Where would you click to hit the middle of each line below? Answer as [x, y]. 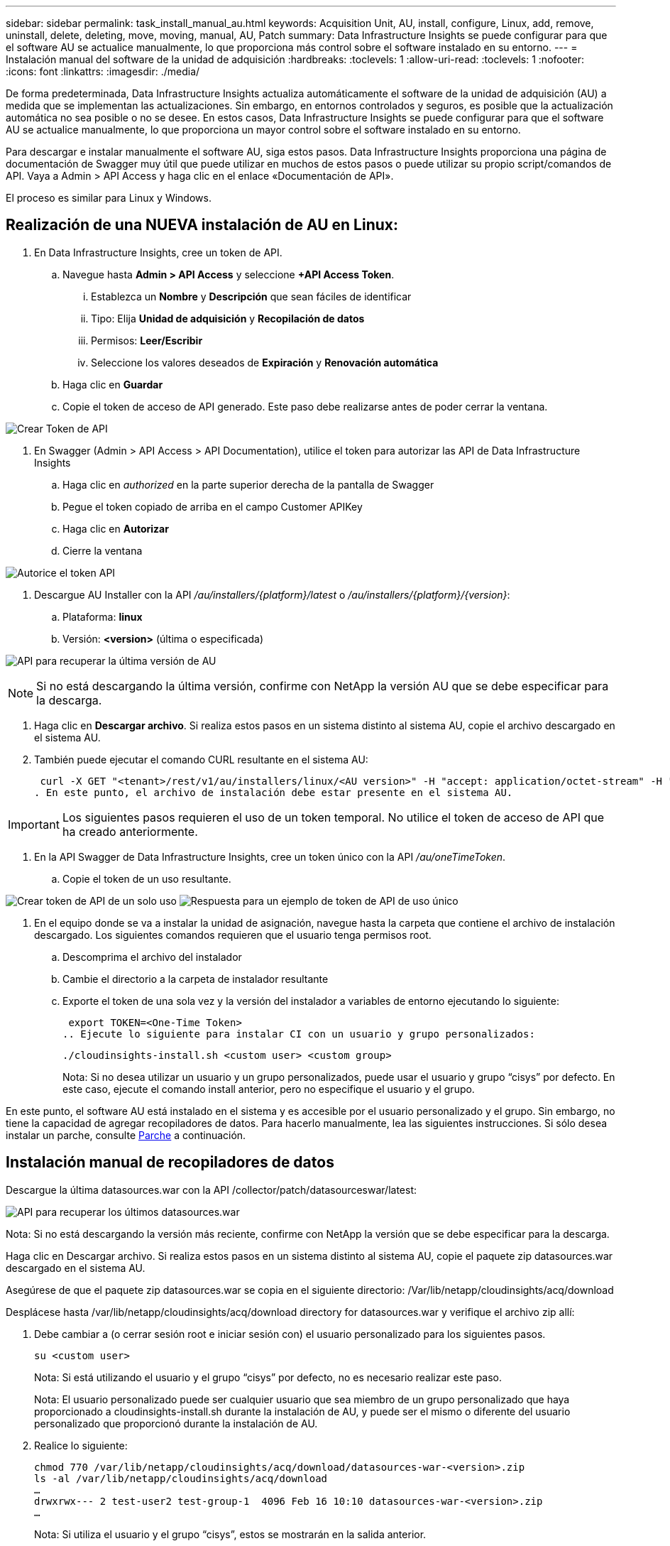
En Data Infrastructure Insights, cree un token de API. [158, 252]
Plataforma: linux [103, 616]
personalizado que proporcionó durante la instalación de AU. [176, 1423]
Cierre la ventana [103, 550]
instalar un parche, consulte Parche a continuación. [126, 1135]
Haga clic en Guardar [113, 384]
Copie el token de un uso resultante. [147, 878]
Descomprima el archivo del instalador [152, 957]
